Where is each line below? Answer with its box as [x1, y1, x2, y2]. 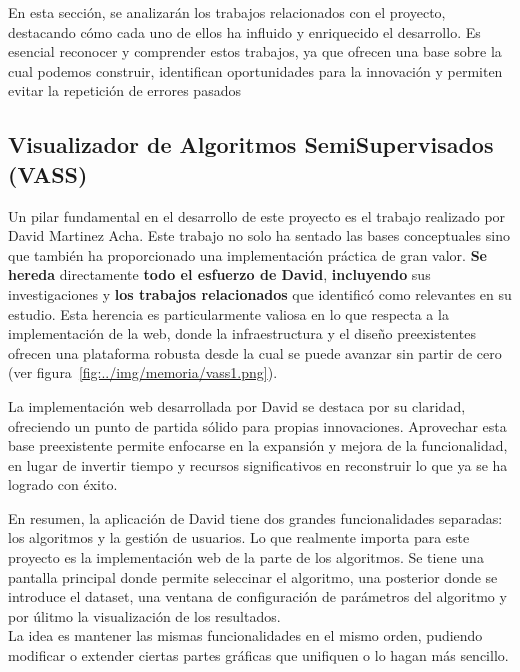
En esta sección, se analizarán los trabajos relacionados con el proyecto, [8, 2, 446, 22]
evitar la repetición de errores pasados [8, 80, 241, 101]
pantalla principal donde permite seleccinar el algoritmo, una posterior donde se [8, 566, 498, 587]
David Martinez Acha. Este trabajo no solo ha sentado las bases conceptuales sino [8, 225, 510, 246]
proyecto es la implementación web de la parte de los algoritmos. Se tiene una [8, 547, 484, 568]
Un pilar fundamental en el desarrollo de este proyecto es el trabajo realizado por [8, 205, 506, 226]
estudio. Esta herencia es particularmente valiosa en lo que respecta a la [8, 303, 449, 324]
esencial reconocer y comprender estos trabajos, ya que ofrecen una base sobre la [8, 41, 502, 62]
